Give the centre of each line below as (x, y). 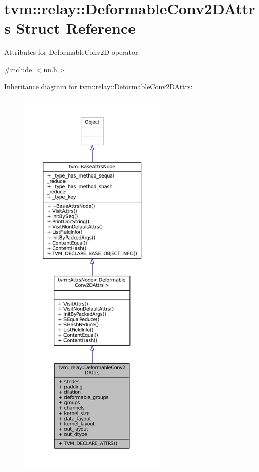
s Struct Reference (70, 28)
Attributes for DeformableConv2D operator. (72, 52)
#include (18, 69)
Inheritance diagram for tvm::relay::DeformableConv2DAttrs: (99, 86)
